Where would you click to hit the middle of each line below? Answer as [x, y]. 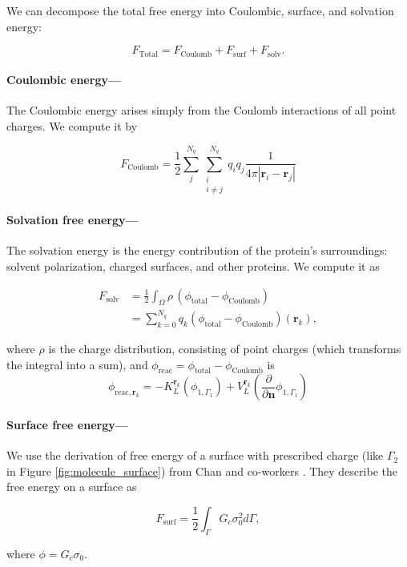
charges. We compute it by [72, 126]
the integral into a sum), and [77, 364]
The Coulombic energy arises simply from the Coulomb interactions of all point [201, 110]
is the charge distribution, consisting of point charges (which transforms [225, 348]
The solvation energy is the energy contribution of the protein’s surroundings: [197, 250]
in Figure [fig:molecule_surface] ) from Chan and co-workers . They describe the [202, 470]
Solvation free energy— [73, 220]
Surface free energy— [67, 424]
